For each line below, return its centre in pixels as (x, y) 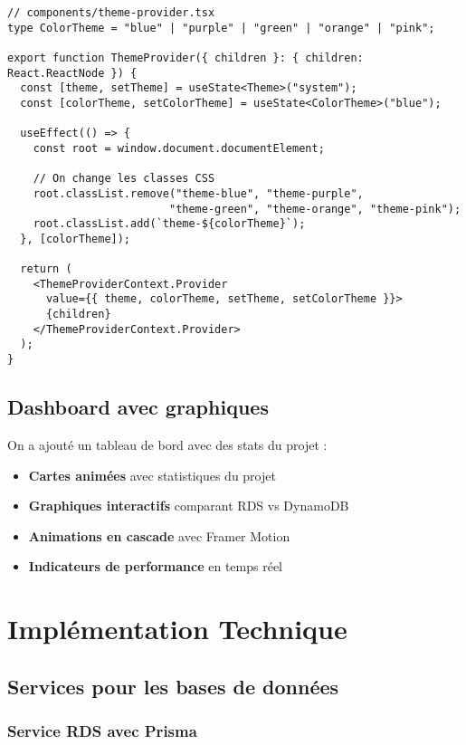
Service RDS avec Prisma (102, 731)
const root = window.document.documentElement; (179, 148)
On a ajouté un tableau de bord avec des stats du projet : (167, 444)
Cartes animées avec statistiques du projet (152, 475)
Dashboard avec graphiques (138, 407)
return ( (46, 269)
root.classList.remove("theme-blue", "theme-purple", (198, 193)
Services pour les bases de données (173, 686)
